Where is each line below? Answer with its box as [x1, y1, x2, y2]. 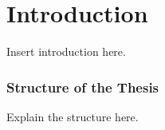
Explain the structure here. [6, 108, 139, 124]
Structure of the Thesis [6, 77, 159, 97]
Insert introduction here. [6, 43, 126, 60]
